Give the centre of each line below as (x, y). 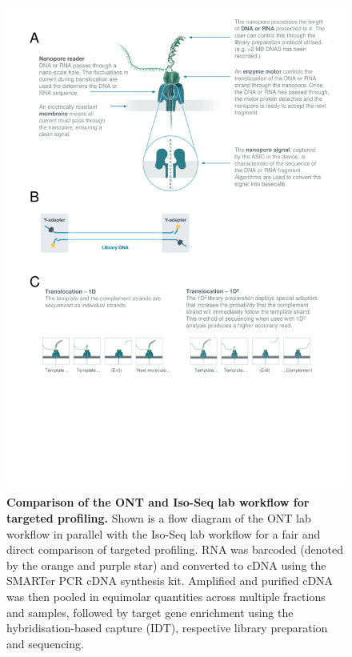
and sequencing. (45, 643)
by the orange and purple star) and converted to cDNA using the (166, 565)
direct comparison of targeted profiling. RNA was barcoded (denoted (175, 549)
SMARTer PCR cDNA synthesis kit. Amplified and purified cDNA (170, 581)
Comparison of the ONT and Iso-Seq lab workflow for (158, 502)
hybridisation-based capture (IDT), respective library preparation (167, 628)
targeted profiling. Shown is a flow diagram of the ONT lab (159, 517)
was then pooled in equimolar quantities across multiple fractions (166, 596)
